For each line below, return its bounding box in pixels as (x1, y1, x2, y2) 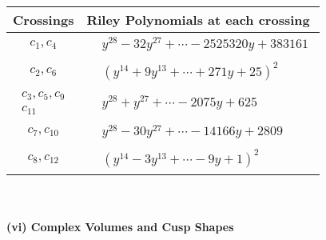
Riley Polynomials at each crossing (86, 10, 310, 29)
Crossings (13, 10, 74, 29)
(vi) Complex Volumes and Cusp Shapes (6, 218, 234, 234)
